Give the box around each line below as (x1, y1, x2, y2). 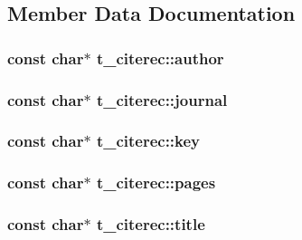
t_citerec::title (96, 213, 205, 235)
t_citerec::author (96, 46, 224, 69)
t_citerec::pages (96, 171, 216, 194)
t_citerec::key (96, 130, 201, 152)
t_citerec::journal (96, 88, 228, 110)
